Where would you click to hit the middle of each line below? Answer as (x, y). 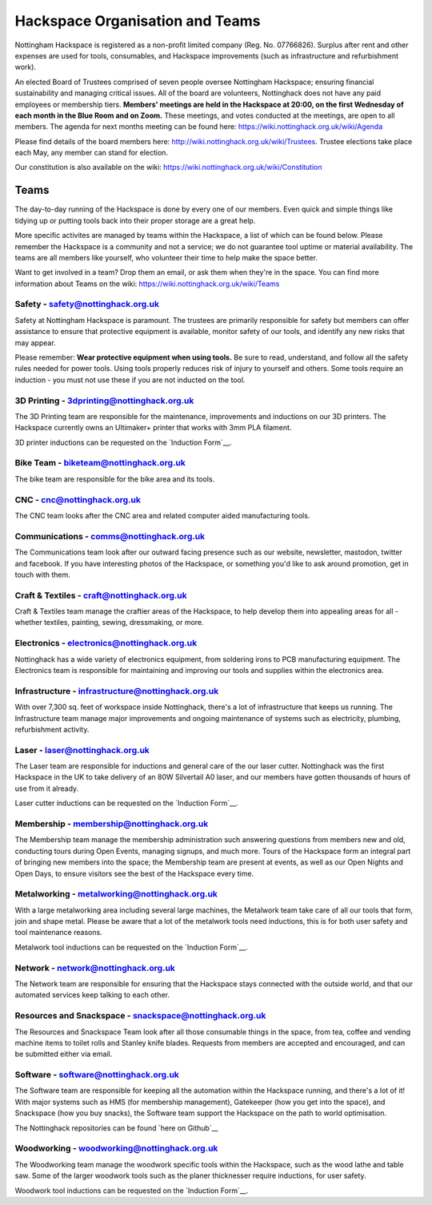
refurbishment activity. (52, 729)
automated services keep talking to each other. (92, 995)
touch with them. (43, 574)
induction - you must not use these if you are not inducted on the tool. (130, 380)
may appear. (35, 343)
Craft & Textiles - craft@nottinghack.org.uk (101, 595)
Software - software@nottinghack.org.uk (97, 1075)
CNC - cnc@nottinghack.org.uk (78, 499)
